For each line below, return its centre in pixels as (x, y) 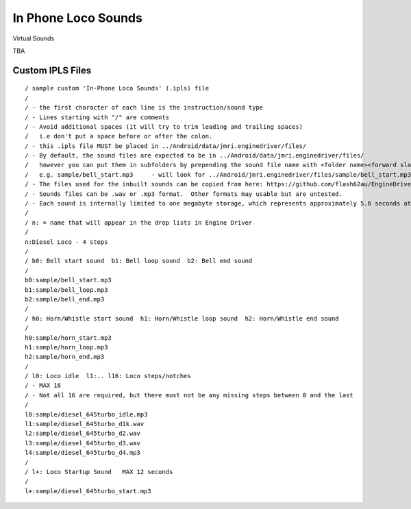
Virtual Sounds (34, 38)
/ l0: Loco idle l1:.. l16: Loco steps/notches (108, 376)
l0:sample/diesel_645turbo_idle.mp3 (86, 414)
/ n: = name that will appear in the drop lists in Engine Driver (139, 222)
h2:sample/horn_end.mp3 (65, 357)
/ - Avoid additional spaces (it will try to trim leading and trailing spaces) (164, 126)
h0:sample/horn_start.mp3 (68, 338)
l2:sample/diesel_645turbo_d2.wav (83, 434)
